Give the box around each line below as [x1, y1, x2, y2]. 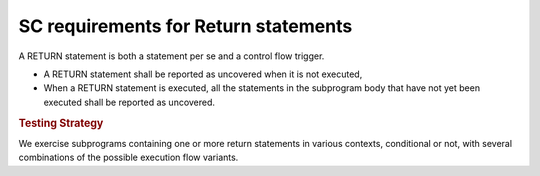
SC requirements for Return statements [18, 15, 353, 37]
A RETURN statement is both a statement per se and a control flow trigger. [18, 50, 325, 62]
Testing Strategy [18, 116, 104, 130]
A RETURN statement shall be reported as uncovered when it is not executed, [43, 68, 363, 80]
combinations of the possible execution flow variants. [18, 151, 239, 164]
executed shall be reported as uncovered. [43, 96, 215, 108]
